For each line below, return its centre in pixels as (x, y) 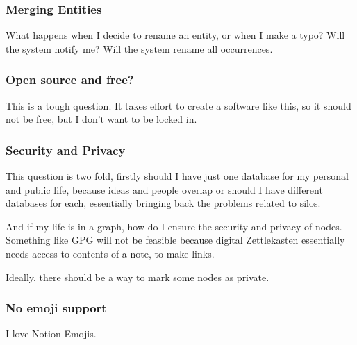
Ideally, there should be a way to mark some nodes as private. (138, 277)
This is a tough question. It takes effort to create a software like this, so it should (178, 105)
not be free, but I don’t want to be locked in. (101, 119)
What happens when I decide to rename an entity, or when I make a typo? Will (175, 35)
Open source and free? (70, 79)
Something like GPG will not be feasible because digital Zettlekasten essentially (175, 240)
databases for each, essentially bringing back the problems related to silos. (163, 203)
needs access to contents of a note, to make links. (110, 253)
